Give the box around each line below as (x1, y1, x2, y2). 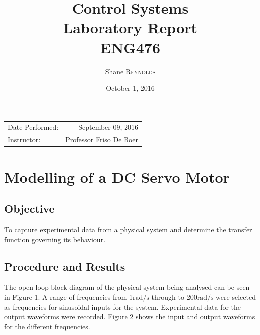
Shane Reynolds (105, 66, 156, 76)
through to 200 (151, 291, 197, 302)
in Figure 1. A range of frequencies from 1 (4, 291, 133, 302)
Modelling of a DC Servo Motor (4, 166, 230, 187)
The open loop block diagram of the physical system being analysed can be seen (4, 282, 250, 292)
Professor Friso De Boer (65, 134, 139, 145)
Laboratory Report (63, 17, 198, 38)
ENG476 (100, 37, 160, 57)
